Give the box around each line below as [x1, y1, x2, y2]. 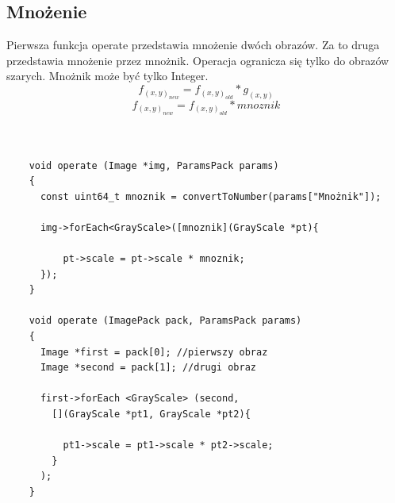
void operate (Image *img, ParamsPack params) [29, 159, 279, 171]
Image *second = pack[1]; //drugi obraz [40, 362, 256, 374]
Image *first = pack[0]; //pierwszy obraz [40, 346, 268, 358]
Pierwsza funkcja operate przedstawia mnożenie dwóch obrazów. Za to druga [6, 36, 380, 53]
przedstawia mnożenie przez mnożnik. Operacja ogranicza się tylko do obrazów [6, 52, 389, 68]
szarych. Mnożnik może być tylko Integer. [6, 67, 209, 84]
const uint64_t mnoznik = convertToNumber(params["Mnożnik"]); [40, 190, 382, 202]
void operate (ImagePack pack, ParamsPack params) [29, 315, 302, 327]
